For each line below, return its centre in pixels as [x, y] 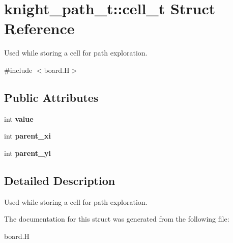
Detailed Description [60, 180]
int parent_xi [28, 136]
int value [19, 118]
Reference [39, 28]
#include [18, 70]
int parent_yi [28, 153]
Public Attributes [51, 97]
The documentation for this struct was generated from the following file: [117, 219]
